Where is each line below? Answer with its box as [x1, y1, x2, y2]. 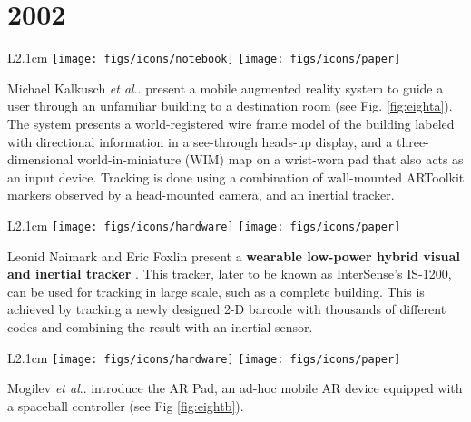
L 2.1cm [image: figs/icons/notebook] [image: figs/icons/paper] [7, 48, 401, 67]
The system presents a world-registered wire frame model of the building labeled [7, 113, 455, 132]
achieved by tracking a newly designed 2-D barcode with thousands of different [7, 299, 446, 319]
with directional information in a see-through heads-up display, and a [7, 132, 393, 151]
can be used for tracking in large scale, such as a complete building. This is [7, 281, 425, 300]
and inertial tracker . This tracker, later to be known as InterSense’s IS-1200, [7, 264, 452, 283]
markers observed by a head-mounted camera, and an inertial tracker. [7, 185, 395, 204]
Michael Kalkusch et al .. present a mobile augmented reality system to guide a [7, 78, 444, 97]
